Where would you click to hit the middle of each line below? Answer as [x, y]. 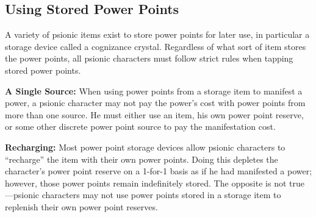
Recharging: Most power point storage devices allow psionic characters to [145, 147]
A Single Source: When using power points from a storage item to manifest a [154, 91]
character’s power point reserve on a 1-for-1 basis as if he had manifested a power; [159, 171]
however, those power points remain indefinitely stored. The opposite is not [146, 183]
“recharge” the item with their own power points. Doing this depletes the [142, 159]
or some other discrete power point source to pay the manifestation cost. [140, 126]
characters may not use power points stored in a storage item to [161, 195]
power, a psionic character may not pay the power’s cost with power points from [155, 103]
